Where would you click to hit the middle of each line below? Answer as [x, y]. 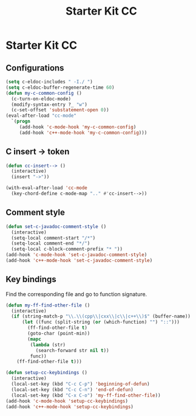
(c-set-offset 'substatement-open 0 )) [60, 110]
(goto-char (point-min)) [59, 334]
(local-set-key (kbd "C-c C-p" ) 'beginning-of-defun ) [80, 384]
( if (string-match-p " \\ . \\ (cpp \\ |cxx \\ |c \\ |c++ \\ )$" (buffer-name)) [101, 317]
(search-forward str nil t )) [73, 350]
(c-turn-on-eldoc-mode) [41, 99]
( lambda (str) [48, 345]
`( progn [21, 122]
